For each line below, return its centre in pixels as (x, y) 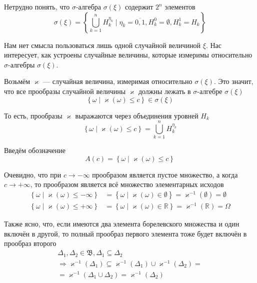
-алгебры (21, 64)
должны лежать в (164, 91)
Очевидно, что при (33, 174)
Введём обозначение (35, 150)
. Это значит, (233, 81)
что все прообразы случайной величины (65, 91)
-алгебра (88, 6)
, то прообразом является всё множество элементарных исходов (127, 184)
